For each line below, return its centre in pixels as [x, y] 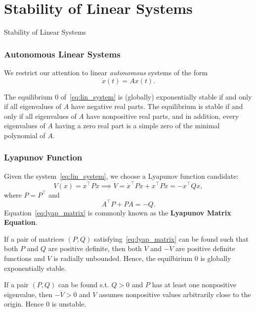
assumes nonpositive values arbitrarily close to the [175, 294]
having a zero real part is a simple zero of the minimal [137, 126]
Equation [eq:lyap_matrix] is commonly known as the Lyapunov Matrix [118, 212]
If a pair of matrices [34, 238]
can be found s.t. [84, 285]
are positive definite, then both [95, 248]
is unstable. [69, 304]
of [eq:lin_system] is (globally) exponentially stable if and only [156, 96]
